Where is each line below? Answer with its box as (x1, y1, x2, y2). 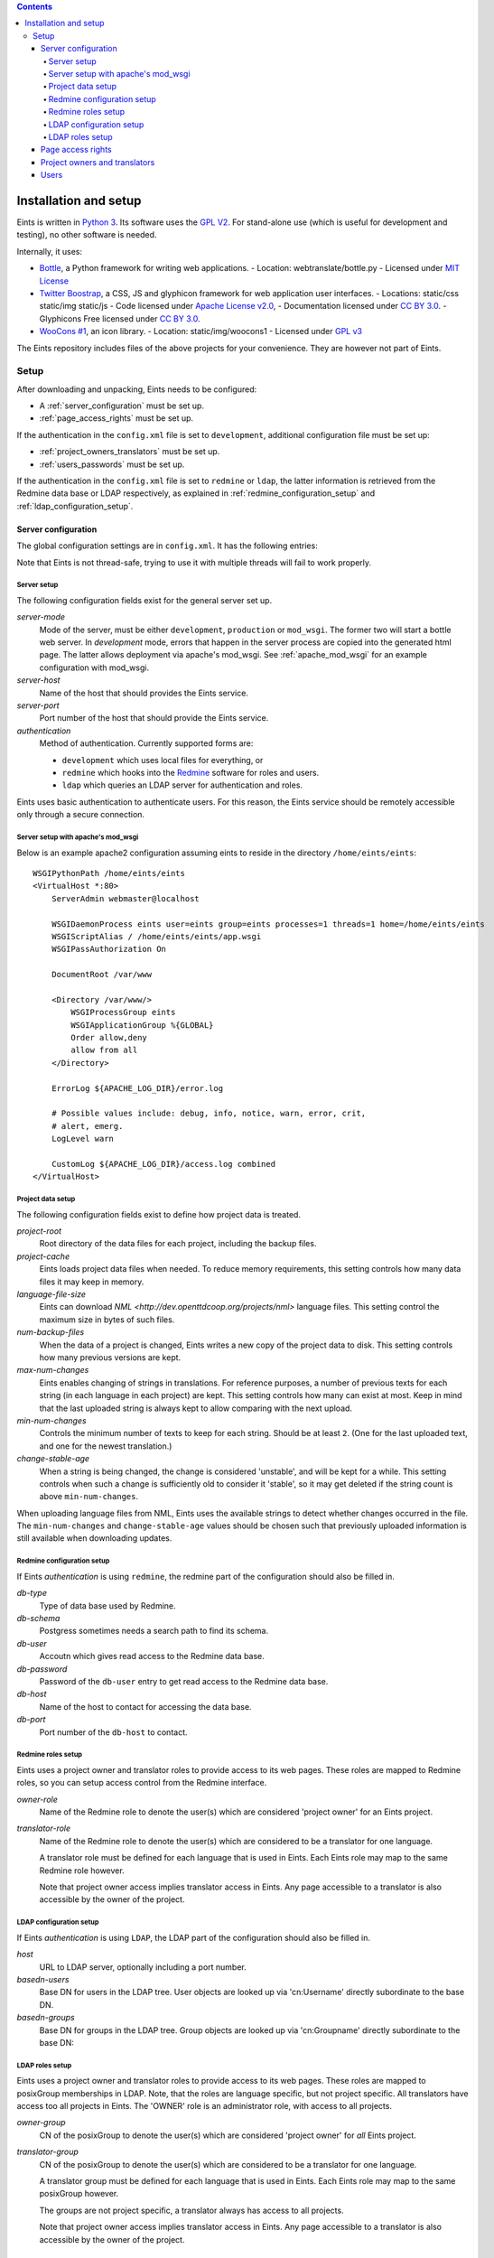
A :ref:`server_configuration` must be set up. (39, 400, 205, 411)
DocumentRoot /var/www (51, 969, 153, 980)
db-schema (16, 1613, 61, 1623)
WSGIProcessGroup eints (70, 1007, 176, 1018)
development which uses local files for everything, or (61, 754, 264, 765)
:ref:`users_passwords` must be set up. (39, 459, 185, 470)
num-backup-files (16, 1327, 85, 1338)
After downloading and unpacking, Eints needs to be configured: (16, 384, 257, 395)
